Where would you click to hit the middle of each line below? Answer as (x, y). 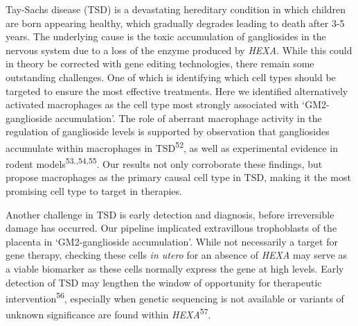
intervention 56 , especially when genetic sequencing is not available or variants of (175, 297)
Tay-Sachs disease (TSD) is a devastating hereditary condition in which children (176, 9)
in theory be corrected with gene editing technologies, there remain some (160, 63)
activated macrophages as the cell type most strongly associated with (152, 104)
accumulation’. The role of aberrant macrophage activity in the (188, 118)
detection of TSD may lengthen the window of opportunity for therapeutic (164, 282)
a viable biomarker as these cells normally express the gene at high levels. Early (175, 268)
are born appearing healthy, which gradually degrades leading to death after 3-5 (175, 23)
